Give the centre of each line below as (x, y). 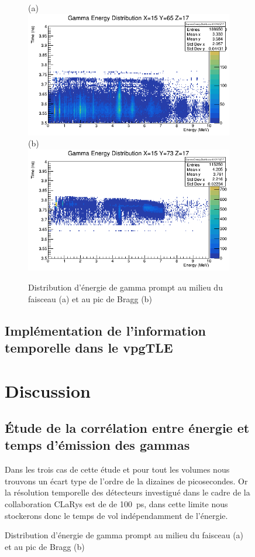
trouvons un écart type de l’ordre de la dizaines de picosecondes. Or (126, 481)
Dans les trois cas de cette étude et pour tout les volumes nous (117, 469)
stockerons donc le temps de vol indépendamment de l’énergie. (116, 515)
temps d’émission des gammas (97, 445)
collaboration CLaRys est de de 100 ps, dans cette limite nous (116, 504)
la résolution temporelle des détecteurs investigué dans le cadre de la (127, 492)
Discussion (48, 390)
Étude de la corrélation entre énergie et (127, 428)
